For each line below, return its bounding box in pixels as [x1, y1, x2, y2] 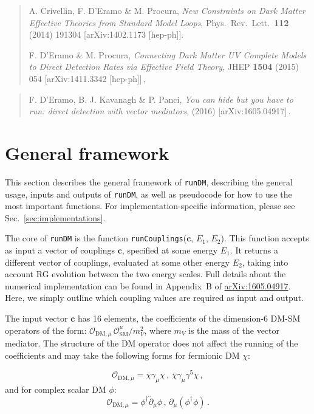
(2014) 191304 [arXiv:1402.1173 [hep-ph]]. [29, 28, 184, 41]
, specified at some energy [121, 244, 218, 257]
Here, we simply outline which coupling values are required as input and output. [5, 291, 304, 304]
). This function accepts [220, 232, 309, 244]
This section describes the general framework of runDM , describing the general [5, 175, 293, 188]
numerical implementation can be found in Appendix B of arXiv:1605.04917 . [5, 279, 291, 292]
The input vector [5, 312, 68, 324]
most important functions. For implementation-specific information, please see [5, 199, 295, 212]
